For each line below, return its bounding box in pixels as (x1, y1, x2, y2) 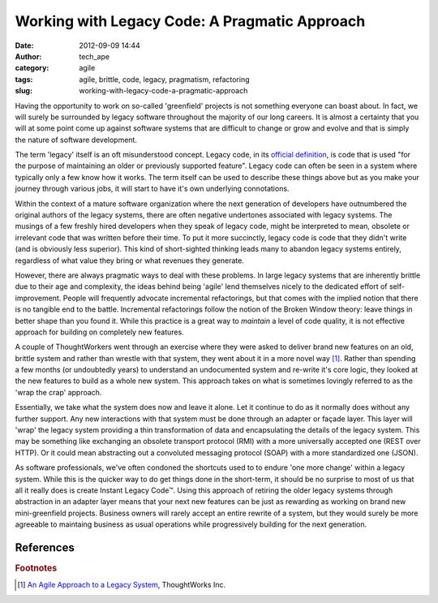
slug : (15, 86, 32, 96)
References (15, 541, 75, 554)
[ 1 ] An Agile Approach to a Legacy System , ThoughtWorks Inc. (17, 580, 226, 590)
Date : (15, 41, 34, 50)
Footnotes (15, 562, 58, 574)
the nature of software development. (15, 135, 138, 144)
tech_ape (79, 51, 109, 61)
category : (15, 63, 49, 73)
